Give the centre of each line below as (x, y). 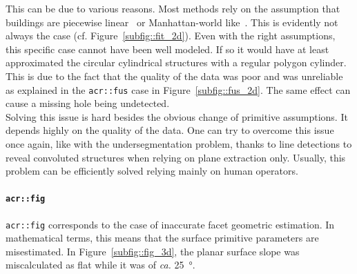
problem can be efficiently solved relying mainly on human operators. (152, 171)
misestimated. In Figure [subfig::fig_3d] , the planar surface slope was (153, 251)
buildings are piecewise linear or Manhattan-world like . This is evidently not (172, 22)
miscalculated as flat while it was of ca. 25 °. (100, 265)
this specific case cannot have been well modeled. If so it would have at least (167, 49)
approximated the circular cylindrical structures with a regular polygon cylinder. (176, 62)
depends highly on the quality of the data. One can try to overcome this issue (170, 130)
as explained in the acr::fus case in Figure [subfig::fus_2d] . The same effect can (178, 89)
